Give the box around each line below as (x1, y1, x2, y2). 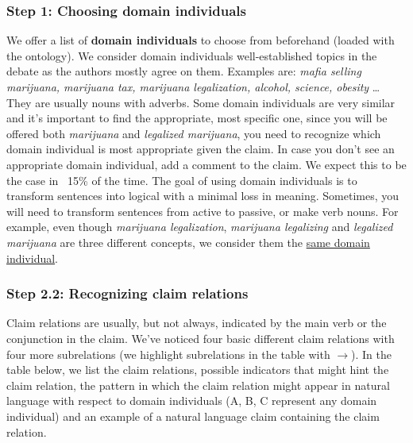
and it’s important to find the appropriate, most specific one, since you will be (6, 110, 388, 126)
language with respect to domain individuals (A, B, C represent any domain (6, 392, 377, 409)
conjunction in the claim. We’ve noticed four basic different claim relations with (6, 329, 395, 346)
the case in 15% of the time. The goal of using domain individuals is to (6, 171, 357, 188)
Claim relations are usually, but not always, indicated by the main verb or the (6, 314, 387, 331)
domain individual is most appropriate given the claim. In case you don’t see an (6, 141, 395, 157)
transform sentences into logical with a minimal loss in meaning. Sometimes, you (6, 187, 399, 204)
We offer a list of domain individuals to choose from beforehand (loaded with (6, 32, 395, 48)
